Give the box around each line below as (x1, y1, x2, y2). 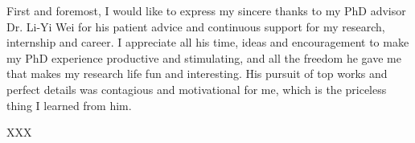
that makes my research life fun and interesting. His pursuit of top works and (6, 65, 388, 82)
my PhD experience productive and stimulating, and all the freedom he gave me (6, 49, 401, 66)
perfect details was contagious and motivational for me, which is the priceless (6, 80, 387, 97)
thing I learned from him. (6, 96, 132, 113)
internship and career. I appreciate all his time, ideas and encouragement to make (6, 34, 409, 51)
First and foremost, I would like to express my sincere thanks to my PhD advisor (6, 2, 406, 18)
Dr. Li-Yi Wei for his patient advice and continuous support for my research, (6, 18, 385, 35)
